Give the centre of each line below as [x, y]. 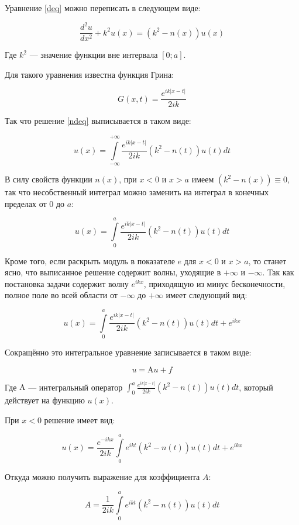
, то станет [267, 260]
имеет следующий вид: [207, 295]
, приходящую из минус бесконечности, [214, 283]
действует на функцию [45, 400]
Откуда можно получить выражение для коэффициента [102, 477]
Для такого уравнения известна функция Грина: [90, 74]
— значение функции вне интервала [94, 55]
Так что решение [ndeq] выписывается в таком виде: [98, 121]
